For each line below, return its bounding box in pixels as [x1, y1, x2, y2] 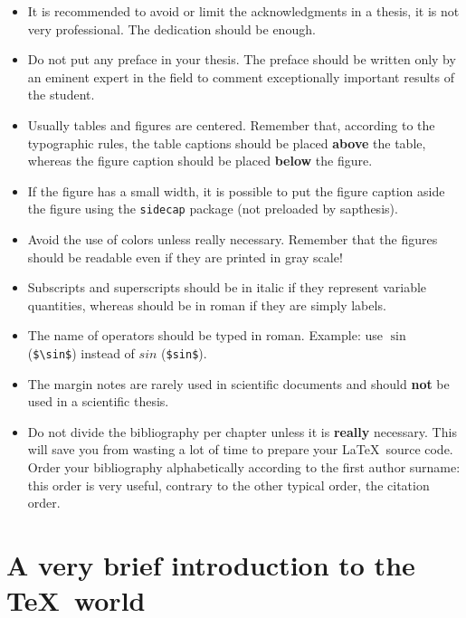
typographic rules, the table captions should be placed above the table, [27, 133, 426, 152]
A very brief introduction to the [6, 546, 415, 583]
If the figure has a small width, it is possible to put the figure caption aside [27, 181, 445, 200]
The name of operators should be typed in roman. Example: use [27, 326, 383, 345]
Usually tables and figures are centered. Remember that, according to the [27, 115, 435, 134]
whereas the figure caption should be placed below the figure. [27, 151, 373, 170]
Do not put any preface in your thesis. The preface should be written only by [27, 50, 456, 69]
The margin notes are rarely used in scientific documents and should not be [27, 374, 450, 393]
